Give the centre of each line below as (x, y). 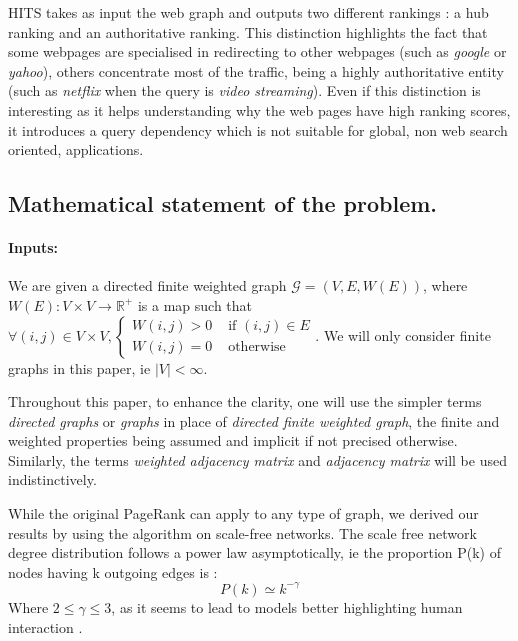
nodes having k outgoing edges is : (113, 571)
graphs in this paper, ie (79, 367)
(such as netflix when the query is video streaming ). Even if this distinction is (244, 90)
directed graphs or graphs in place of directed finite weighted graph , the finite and (254, 420)
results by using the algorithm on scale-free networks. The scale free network (242, 532)
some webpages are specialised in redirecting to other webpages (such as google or (257, 51)
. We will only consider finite (403, 334)
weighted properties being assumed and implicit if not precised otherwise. (233, 440)
